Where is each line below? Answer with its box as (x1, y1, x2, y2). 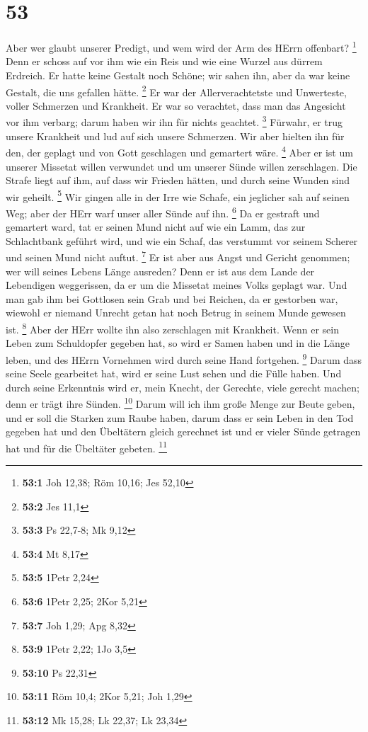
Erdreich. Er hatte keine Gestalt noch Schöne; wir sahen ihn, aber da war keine (6, 67, 350, 82)
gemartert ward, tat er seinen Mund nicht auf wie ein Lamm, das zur (6, 219, 306, 234)
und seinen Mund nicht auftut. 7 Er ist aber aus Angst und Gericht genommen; (6, 248, 350, 265)
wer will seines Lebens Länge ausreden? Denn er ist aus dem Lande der (6, 263, 315, 278)
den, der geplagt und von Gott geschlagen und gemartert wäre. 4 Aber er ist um (6, 143, 353, 159)
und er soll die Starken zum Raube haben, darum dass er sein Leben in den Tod (6, 410, 354, 425)
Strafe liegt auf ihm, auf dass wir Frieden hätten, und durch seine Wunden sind (6, 173, 350, 188)
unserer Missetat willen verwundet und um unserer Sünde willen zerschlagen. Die (6, 159, 357, 173)
